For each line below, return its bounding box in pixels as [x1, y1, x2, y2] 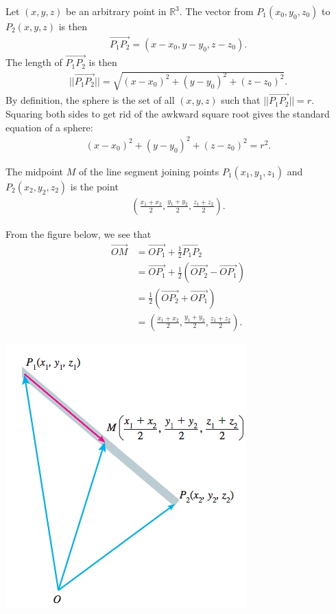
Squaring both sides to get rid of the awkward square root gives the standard [5, 107, 330, 121]
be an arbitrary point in [66, 4, 167, 18]
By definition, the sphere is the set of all [5, 93, 175, 107]
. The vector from [179, 4, 254, 18]
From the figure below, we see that [5, 226, 152, 241]
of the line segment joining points [78, 164, 219, 178]
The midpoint [5, 164, 64, 178]
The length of [5, 55, 62, 69]
